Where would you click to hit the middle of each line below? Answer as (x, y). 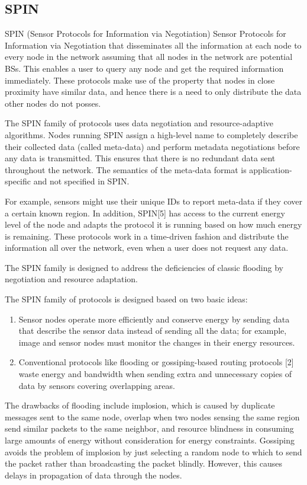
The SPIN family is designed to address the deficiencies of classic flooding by (144, 267)
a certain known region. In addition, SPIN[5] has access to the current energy (145, 213)
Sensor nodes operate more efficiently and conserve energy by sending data (154, 319)
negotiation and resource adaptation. (71, 279)
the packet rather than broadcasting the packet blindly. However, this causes (144, 463)
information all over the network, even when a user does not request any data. (147, 248)
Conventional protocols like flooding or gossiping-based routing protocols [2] (156, 362)
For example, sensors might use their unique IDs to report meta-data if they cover (154, 201)
